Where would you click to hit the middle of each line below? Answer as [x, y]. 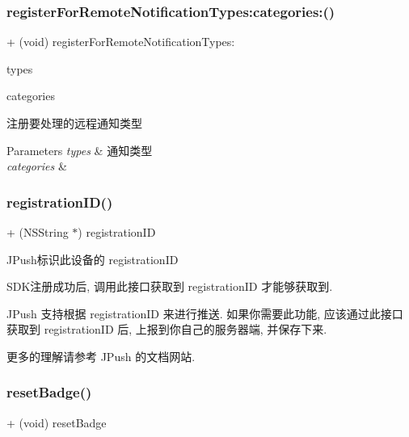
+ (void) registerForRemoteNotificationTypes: [121, 42]
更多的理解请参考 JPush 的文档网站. [101, 356]
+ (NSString [38, 232]
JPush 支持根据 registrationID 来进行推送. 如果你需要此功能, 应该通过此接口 [205, 313]
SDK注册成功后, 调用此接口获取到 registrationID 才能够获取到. [170, 286]
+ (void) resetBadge [57, 422]
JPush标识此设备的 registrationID [93, 259]
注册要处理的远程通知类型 [74, 123]
